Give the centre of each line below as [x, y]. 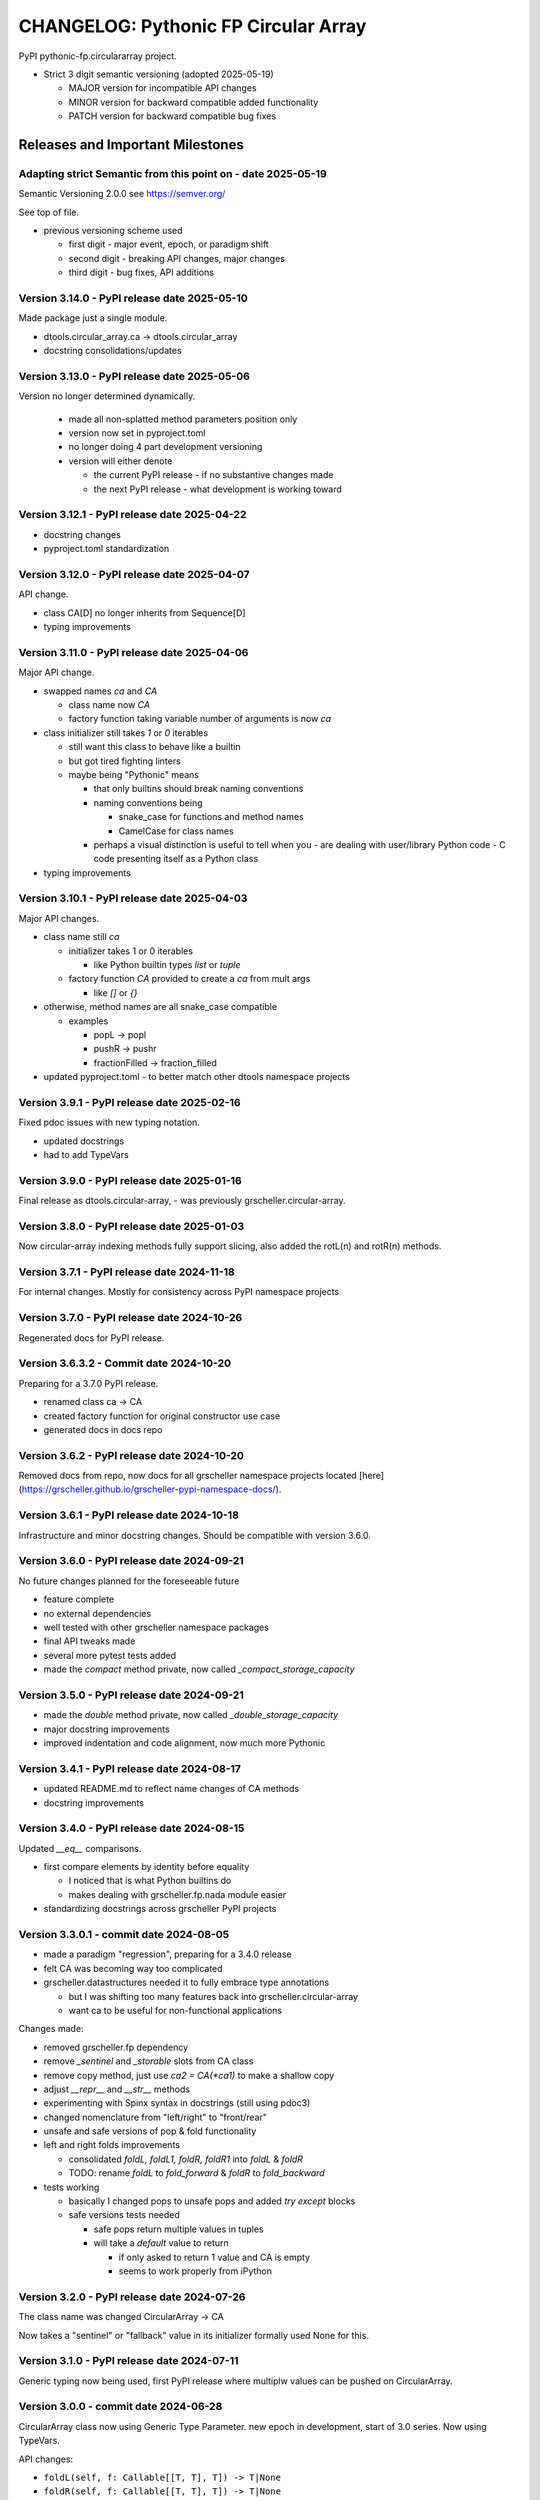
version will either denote [120, 461]
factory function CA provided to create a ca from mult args [189, 979]
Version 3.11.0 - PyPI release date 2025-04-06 [133, 652]
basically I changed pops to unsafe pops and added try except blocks [212, 2201]
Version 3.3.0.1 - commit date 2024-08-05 [124, 1934]
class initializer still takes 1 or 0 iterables [126, 732]
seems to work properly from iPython [195, 2271]
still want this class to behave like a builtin [154, 747]
